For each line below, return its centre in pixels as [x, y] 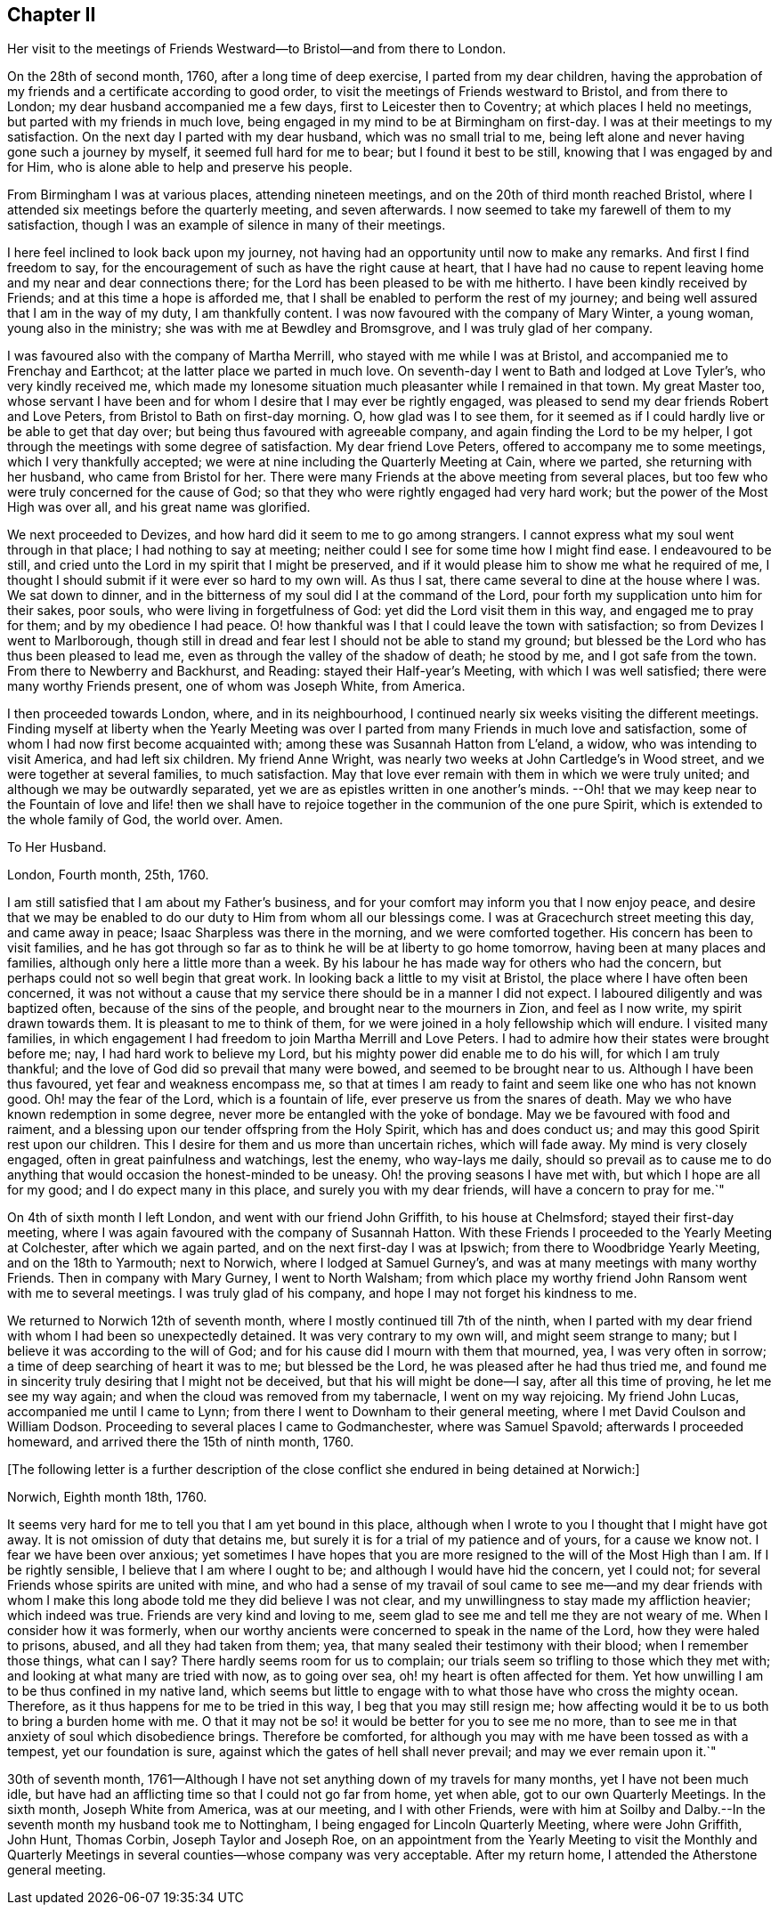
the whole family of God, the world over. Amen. [145, 820]
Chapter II [52, 15]
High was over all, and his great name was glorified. [159, 507]
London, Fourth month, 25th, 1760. [108, 875]
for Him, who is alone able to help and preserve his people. [180, 167]
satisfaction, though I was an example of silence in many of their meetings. [227, 225]
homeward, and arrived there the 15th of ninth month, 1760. [181, 1442]
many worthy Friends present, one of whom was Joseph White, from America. [236, 686]
